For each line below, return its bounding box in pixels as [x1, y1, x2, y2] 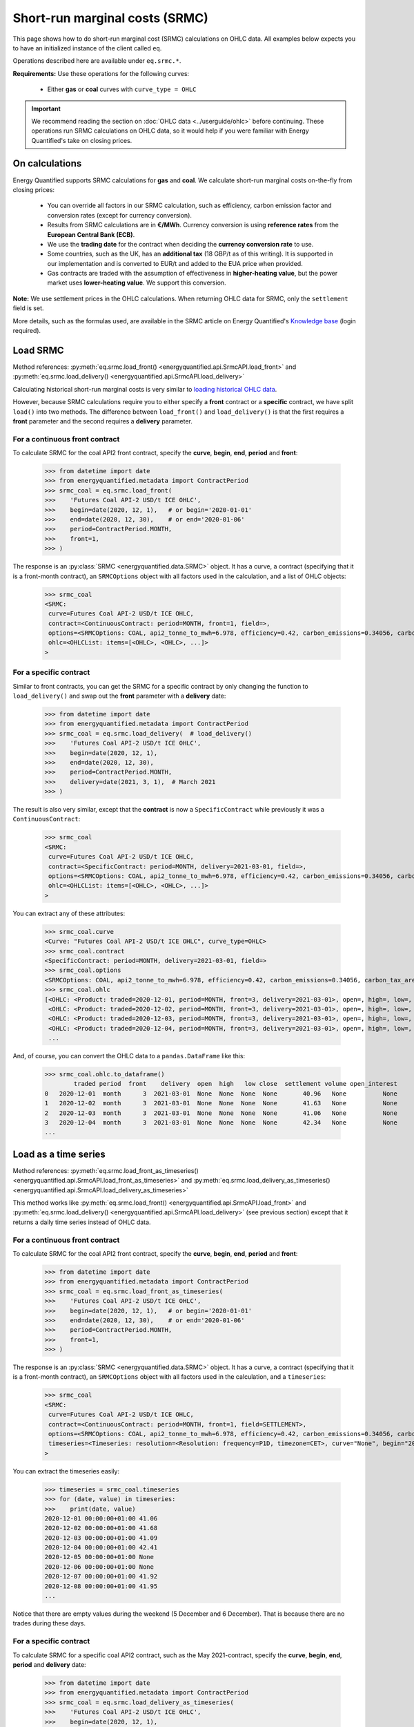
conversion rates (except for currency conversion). [47, 211, 193, 219]
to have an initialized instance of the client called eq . [12, 44, 162, 52]
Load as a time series [12, 1148, 106, 1160]
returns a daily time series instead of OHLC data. [12, 1218, 151, 1226]
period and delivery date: [12, 1660, 86, 1668]
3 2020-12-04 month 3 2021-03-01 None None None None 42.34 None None [44, 1118, 398, 1126]
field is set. [12, 304, 44, 312]
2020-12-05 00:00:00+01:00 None [44, 1553, 155, 1561]
